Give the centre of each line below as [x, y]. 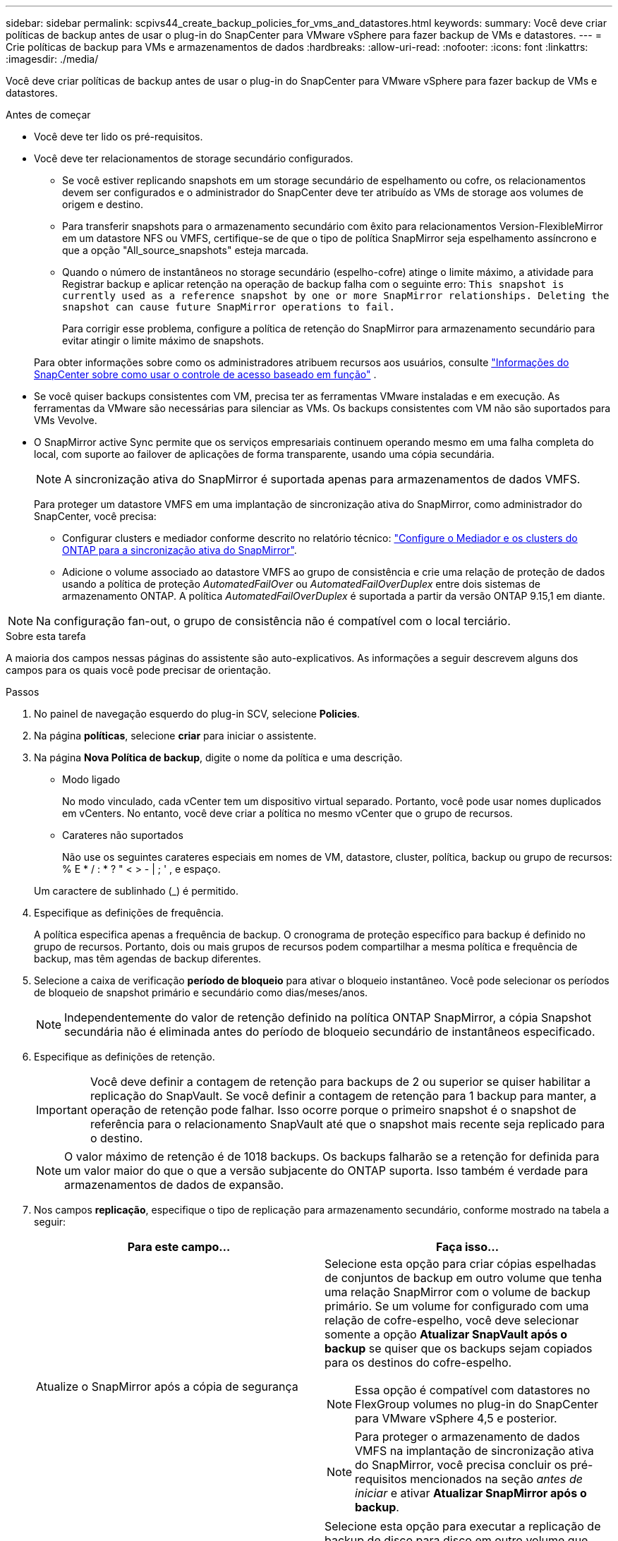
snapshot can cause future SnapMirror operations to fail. [229, 307]
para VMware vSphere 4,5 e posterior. [456, 1418]
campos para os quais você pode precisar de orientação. [138, 670]
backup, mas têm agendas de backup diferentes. [148, 959]
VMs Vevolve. [66, 420]
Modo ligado [91, 779]
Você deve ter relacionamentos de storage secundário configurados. [194, 158]
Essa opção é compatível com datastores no [473, 1390]
